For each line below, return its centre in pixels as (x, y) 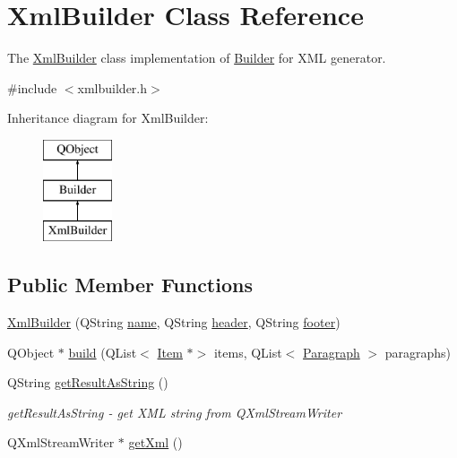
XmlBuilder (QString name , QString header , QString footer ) (174, 322)
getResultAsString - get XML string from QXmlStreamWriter (175, 412)
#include (32, 87)
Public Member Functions (130, 285)
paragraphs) (418, 352)
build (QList (103, 352)
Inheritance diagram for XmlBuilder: (108, 118)
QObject (31, 352)
